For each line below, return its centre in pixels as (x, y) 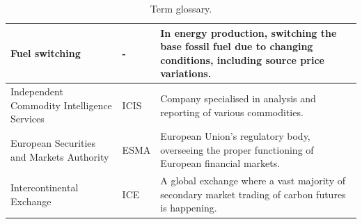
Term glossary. (181, 8)
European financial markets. (220, 163)
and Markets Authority (60, 156)
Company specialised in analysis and (238, 98)
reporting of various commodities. (232, 112)
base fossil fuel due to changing (237, 46)
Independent (37, 91)
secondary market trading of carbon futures (253, 194)
